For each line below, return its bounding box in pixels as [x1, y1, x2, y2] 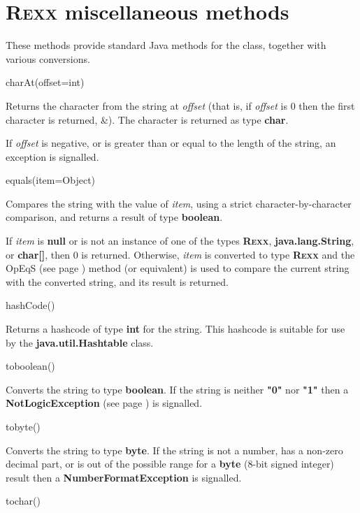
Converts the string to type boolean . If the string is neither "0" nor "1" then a [6, 382, 349, 396]
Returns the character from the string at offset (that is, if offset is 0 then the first [6, 98, 355, 113]
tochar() [6, 493, 41, 508]
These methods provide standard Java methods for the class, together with [6, 38, 326, 52]
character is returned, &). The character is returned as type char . [6, 112, 289, 127]
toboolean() [6, 359, 55, 373]
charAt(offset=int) [6, 75, 85, 89]
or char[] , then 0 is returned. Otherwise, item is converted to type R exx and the [6, 247, 355, 261]
